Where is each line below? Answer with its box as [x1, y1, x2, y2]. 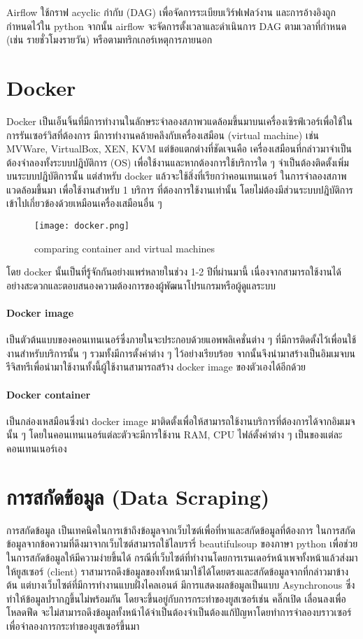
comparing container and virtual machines [34, 240, 215, 255]
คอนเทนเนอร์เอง [6, 441, 67, 456]
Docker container [6, 387, 91, 401]
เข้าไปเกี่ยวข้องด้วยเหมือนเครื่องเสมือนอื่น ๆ [6, 196, 162, 210]
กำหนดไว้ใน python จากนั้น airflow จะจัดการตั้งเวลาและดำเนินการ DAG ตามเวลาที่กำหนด [6, 18, 347, 33]
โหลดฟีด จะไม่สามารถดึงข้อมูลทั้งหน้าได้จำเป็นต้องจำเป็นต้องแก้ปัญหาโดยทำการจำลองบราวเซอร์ [6, 605, 352, 619]
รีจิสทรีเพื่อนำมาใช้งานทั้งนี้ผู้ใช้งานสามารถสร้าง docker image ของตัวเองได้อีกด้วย [6, 359, 306, 374]
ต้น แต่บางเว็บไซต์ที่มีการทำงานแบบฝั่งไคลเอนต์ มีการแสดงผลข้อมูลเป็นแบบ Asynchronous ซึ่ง [6, 577, 355, 592]
